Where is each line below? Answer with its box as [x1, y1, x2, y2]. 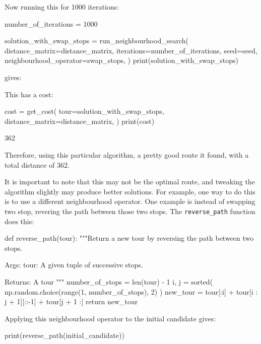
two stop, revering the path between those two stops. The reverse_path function [5, 205, 255, 216]
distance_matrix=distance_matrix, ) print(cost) [5, 115, 155, 126]
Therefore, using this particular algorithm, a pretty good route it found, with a [5, 149, 249, 160]
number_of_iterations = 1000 [5, 18, 98, 29]
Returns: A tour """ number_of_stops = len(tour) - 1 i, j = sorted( [5, 276, 213, 287]
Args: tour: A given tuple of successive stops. [5, 259, 143, 270]
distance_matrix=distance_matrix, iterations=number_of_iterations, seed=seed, [5, 45, 257, 55]
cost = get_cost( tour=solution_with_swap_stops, [5, 106, 164, 116]
